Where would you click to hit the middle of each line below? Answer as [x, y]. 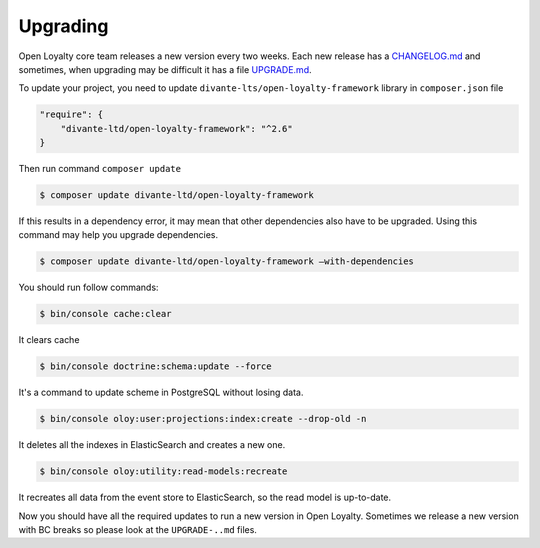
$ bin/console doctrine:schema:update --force [155, 366]
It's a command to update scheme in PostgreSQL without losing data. [161, 392]
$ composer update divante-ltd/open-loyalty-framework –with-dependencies [227, 261]
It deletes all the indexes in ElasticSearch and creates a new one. [152, 445]
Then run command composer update [100, 169]
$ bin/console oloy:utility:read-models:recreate [163, 471]
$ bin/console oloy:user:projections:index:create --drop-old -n [203, 419]
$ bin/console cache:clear [105, 314]
